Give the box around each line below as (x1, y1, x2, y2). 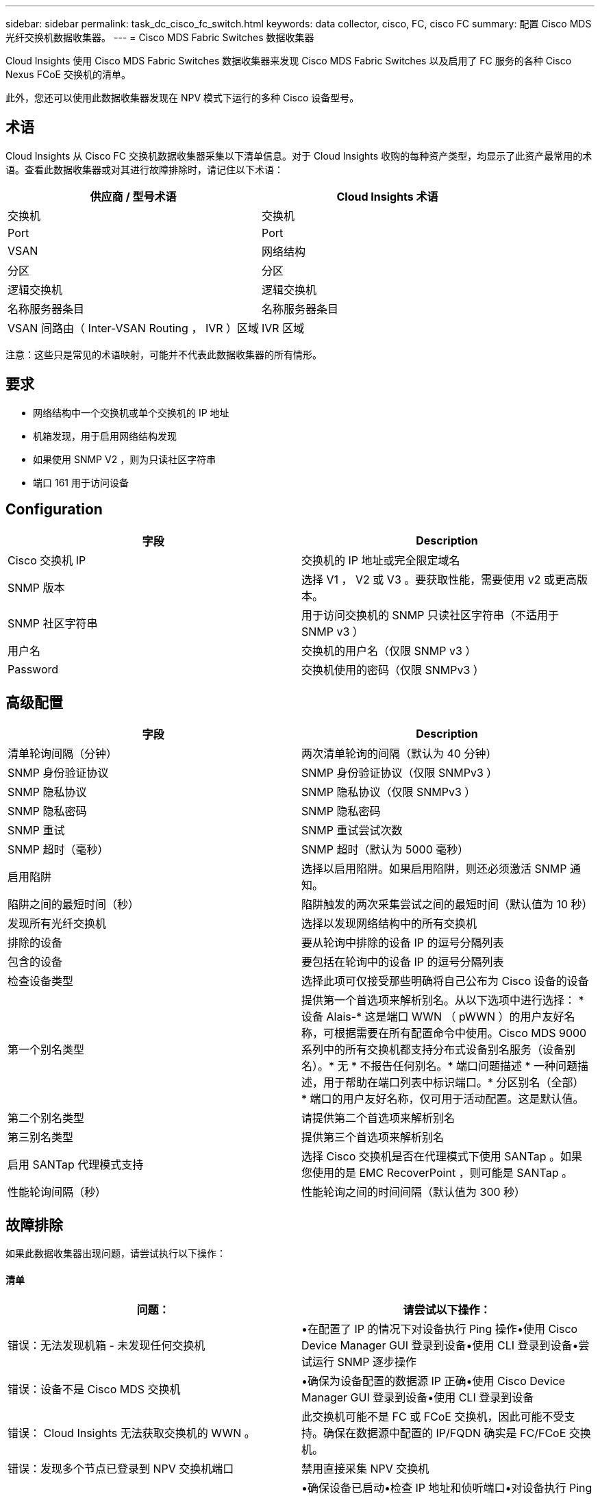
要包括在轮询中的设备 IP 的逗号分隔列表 (301, 955, 504, 969)
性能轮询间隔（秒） (8, 1185, 107, 1199)
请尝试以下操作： (403, 1303, 491, 1317)
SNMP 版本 (8, 580, 65, 595)
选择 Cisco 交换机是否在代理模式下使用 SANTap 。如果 (301, 1149, 583, 1164)
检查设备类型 (8, 974, 74, 988)
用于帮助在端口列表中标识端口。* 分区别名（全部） (323, 1075, 584, 1090)
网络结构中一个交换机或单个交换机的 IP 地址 (33, 406, 229, 419)
